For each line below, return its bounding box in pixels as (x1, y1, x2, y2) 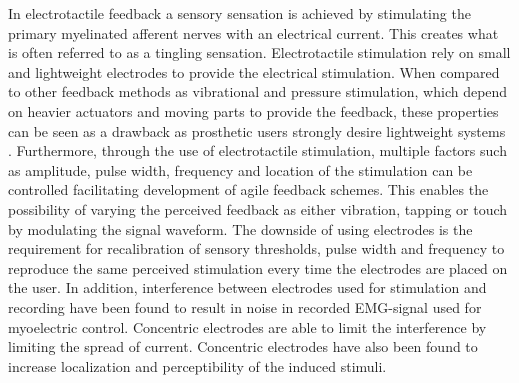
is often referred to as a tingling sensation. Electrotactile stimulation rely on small (8, 42, 511, 63)
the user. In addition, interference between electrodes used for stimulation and (8, 277, 487, 298)
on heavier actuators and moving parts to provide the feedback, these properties (8, 100, 499, 121)
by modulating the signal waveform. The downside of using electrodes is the (8, 218, 473, 239)
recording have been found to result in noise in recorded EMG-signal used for (8, 296, 482, 317)
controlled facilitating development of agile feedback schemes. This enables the (8, 179, 489, 200)
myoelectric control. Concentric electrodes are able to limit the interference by (8, 316, 487, 337)
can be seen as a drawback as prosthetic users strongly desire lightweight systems (8, 120, 506, 141)
